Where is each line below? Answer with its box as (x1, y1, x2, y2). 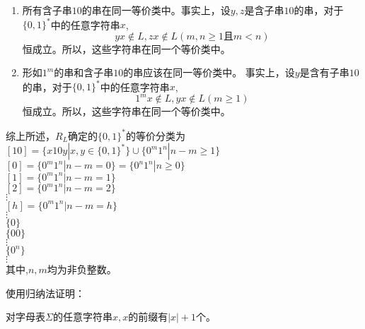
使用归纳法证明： (6, 285, 85, 300)
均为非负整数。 (47, 262, 117, 277)
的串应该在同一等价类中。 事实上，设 (123, 65, 295, 80)
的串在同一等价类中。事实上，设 (81, 3, 231, 17)
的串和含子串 (54, 65, 114, 80)
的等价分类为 (126, 128, 186, 143)
